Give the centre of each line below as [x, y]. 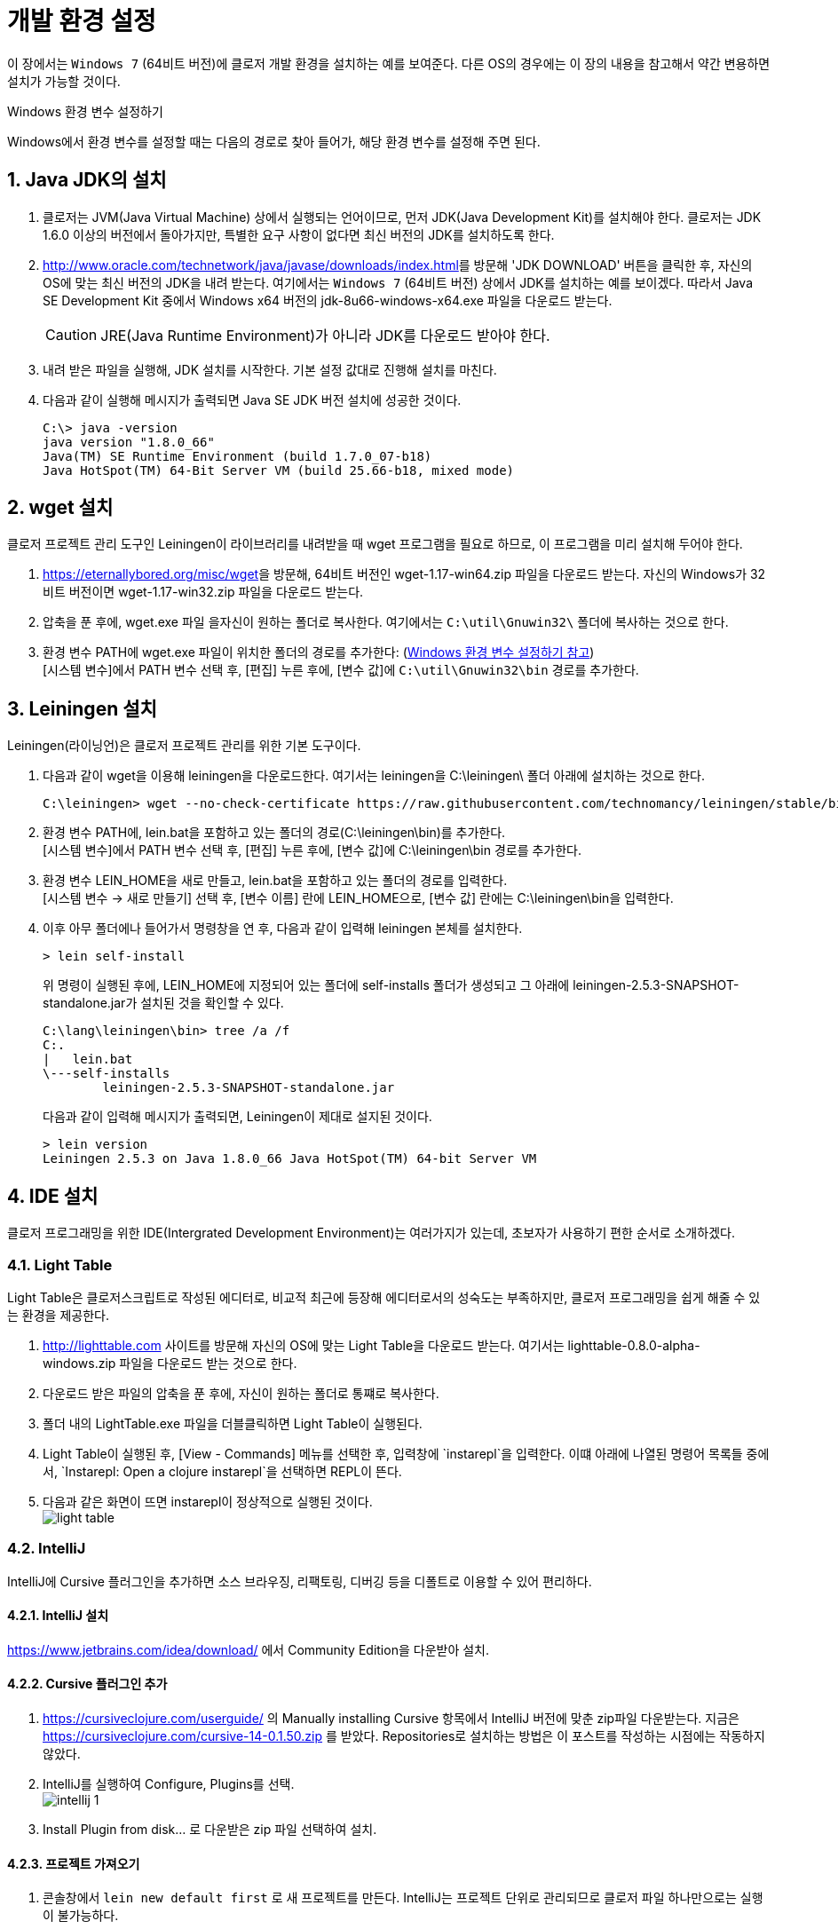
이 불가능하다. [81, 1916]
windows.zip [79, 1363]
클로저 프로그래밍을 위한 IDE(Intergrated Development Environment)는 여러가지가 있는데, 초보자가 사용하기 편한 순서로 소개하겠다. [371, 1233]
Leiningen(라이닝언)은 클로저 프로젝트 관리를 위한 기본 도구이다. [184, 746]
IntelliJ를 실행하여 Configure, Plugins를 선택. [169, 1784]
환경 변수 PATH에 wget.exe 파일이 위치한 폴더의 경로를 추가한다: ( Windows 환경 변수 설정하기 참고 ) [319, 652]
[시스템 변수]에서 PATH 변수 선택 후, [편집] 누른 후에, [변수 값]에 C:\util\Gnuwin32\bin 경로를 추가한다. [341, 670]
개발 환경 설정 [82, 21]
